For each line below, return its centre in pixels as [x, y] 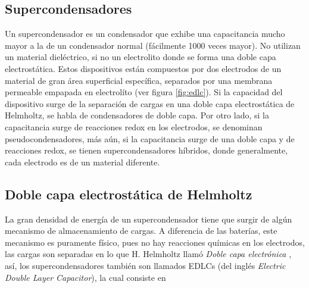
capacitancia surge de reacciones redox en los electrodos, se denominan [134, 126]
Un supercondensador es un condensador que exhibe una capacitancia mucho [145, 34]
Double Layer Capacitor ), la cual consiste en [85, 277]
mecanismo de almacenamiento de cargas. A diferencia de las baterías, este [141, 231]
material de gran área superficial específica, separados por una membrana [139, 80]
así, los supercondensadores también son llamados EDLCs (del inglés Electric [145, 265]
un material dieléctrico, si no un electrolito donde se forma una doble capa [141, 57]
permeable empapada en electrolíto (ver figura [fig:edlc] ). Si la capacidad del [144, 92]
